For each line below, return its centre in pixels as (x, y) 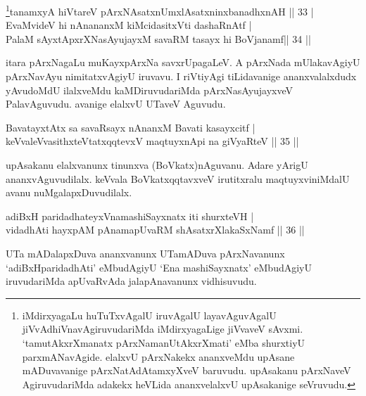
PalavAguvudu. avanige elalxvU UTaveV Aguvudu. (116, 104)
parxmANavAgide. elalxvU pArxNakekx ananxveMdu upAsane (158, 356)
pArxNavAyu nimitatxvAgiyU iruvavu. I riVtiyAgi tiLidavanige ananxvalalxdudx (181, 76)
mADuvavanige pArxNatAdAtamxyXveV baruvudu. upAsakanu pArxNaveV (187, 370)
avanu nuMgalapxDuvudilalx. (69, 192)
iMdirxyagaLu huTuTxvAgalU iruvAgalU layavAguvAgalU (149, 315)
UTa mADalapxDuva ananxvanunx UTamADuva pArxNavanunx (145, 253)
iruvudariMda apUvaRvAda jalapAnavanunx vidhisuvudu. (131, 281)
